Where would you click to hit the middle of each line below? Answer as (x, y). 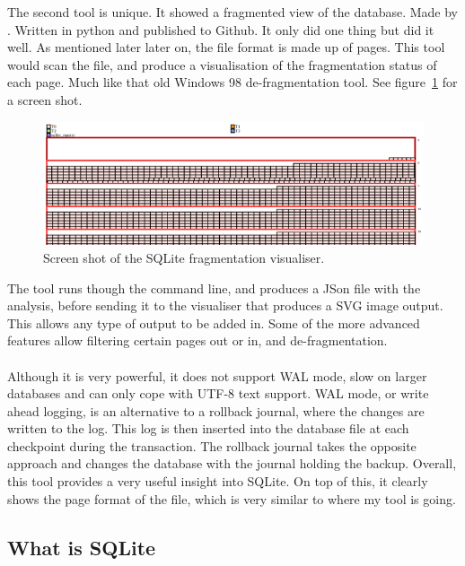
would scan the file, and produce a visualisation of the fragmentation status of (222, 64)
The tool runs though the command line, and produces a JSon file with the (214, 287)
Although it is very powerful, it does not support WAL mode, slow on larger (217, 375)
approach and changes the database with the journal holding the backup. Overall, (232, 463)
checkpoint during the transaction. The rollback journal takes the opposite (212, 445)
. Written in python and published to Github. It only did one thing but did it (221, 29)
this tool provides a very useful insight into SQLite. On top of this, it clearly (218, 481)
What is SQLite (82, 547)
